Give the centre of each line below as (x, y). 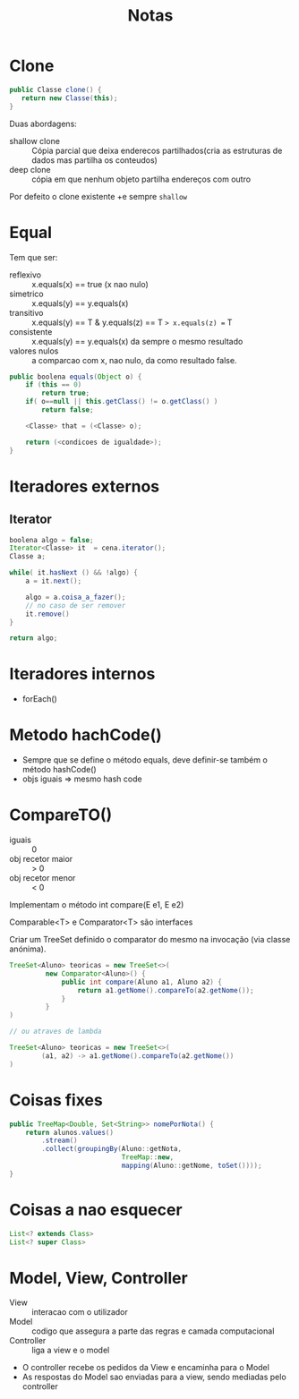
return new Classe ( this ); (69, 98)
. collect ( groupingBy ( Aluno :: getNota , (111, 1149)
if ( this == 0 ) (54, 385)
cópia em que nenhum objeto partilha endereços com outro (141, 179)
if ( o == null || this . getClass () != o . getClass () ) (122, 402)
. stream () (60, 1141)
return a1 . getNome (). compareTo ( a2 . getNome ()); (166, 990)
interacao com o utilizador (80, 1312)
